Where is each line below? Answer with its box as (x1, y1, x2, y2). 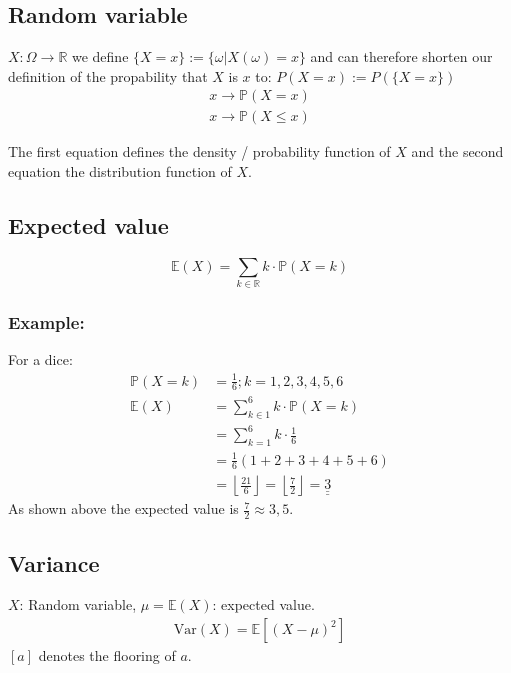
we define (71, 46, 129, 67)
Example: (8, 310, 85, 335)
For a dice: (8, 349, 73, 370)
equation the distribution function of (8, 161, 232, 182)
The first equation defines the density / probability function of (8, 141, 391, 162)
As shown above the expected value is (8, 498, 239, 519)
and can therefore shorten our (310, 46, 493, 67)
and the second (411, 141, 504, 162)
